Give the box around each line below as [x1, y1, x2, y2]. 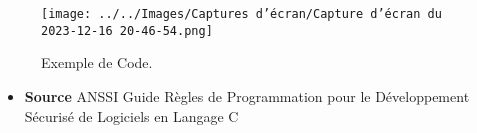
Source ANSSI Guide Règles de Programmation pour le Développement [24, 85, 470, 106]
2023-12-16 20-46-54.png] [41, 23, 213, 38]
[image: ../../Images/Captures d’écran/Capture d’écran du [41, 7, 442, 21]
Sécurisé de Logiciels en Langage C [24, 105, 239, 126]
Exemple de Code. [41, 52, 153, 73]
